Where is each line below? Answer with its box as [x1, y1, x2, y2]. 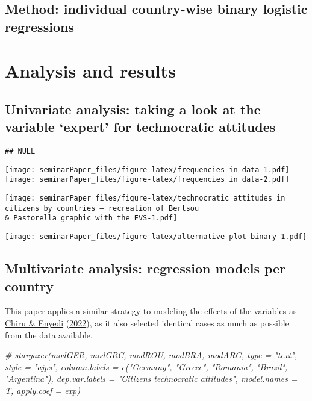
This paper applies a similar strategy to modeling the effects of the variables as [5, 305, 297, 317]
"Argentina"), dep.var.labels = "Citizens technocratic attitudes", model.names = [5, 372, 298, 385]
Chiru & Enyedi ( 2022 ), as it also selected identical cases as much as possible [5, 316, 289, 329]
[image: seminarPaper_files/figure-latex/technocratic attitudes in [5, 194, 285, 203]
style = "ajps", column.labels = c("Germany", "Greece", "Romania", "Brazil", [5, 360, 288, 373]
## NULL [5, 147, 36, 156]
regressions [5, 17, 74, 36]
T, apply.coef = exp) [5, 384, 80, 396]
